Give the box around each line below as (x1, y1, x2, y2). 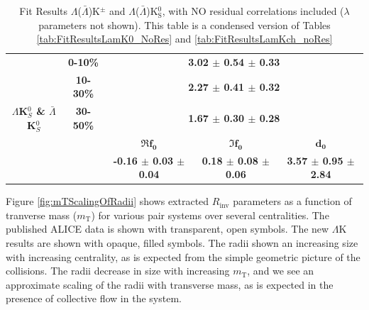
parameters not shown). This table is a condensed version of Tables (38, 17, 331, 32)
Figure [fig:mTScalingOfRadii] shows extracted (6, 194, 209, 209)
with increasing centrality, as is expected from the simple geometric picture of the (6, 249, 360, 264)
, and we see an (247, 263, 314, 278)
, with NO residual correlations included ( (162, 4, 344, 18)
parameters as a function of (233, 194, 352, 209)
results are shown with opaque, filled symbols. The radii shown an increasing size (6, 236, 358, 250)
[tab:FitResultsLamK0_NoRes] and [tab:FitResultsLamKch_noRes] (36, 31, 333, 46)
